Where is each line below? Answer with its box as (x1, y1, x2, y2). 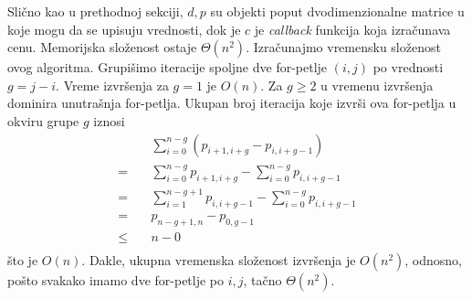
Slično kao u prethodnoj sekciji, (7, 2, 184, 20)
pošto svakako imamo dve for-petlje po (7, 271, 225, 290)
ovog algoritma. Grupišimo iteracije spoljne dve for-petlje (7, 58, 328, 77)
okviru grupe (7, 111, 79, 130)
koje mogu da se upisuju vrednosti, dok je (7, 19, 241, 38)
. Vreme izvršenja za (56, 75, 169, 94)
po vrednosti (372, 58, 444, 77)
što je (7, 251, 38, 270)
